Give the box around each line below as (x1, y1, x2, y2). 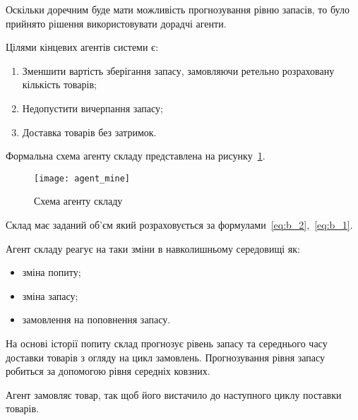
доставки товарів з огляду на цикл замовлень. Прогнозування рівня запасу (6, 349, 326, 364)
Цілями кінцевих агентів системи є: (6, 40, 159, 54)
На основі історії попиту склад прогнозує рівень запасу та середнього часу (6, 335, 328, 350)
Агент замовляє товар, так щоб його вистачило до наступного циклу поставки (6, 387, 342, 402)
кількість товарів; (22, 77, 97, 92)
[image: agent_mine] (34, 173, 131, 184)
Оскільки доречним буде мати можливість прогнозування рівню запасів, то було (6, 2, 350, 16)
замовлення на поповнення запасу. (22, 312, 171, 327)
